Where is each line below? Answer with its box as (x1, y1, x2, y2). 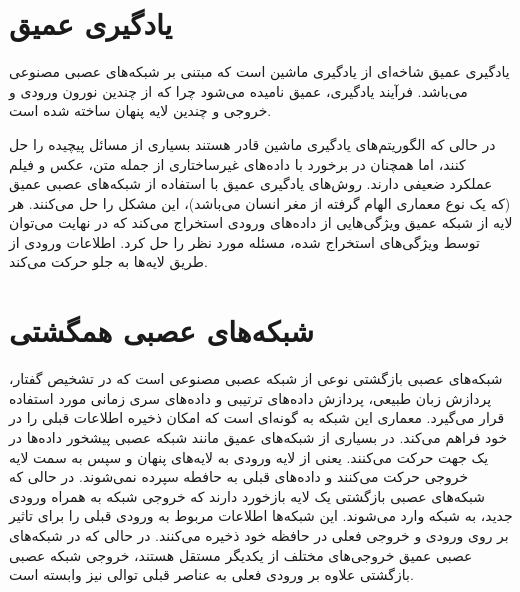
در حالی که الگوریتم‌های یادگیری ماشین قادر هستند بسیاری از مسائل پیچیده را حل (9, 133, 496, 154)
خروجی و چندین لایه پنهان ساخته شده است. (9, 100, 272, 121)
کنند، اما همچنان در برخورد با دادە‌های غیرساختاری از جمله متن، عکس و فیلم (9, 153, 466, 174)
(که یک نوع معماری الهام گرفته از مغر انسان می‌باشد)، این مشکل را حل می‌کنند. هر (9, 192, 511, 213)
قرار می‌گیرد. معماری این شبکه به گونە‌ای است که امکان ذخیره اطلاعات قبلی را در (9, 407, 505, 428)
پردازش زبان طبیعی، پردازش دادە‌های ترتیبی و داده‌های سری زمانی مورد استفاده (9, 387, 492, 408)
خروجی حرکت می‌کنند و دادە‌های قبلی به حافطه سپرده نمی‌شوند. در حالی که (9, 466, 469, 487)
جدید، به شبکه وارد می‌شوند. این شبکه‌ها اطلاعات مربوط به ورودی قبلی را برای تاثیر (9, 505, 513, 526)
